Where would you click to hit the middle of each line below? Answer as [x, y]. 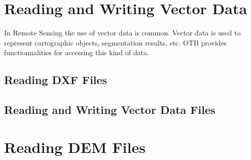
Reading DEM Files [75, 147]
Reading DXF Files [56, 80]
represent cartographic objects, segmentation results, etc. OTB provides [116, 42]
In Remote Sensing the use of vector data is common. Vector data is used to [122, 33]
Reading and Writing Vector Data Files [110, 110]
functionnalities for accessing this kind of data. [77, 52]
